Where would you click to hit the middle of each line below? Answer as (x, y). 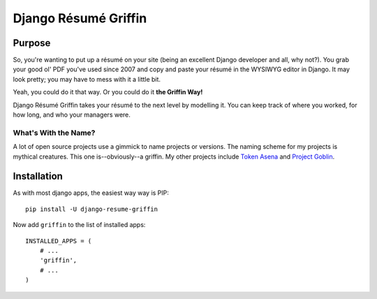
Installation (38, 176)
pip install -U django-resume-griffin (92, 209)
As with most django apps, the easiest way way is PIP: (91, 193)
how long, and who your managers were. (72, 115)
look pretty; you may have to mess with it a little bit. (87, 79)
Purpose (32, 43)
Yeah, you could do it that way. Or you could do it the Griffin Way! (108, 92)
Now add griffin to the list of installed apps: (79, 225)
